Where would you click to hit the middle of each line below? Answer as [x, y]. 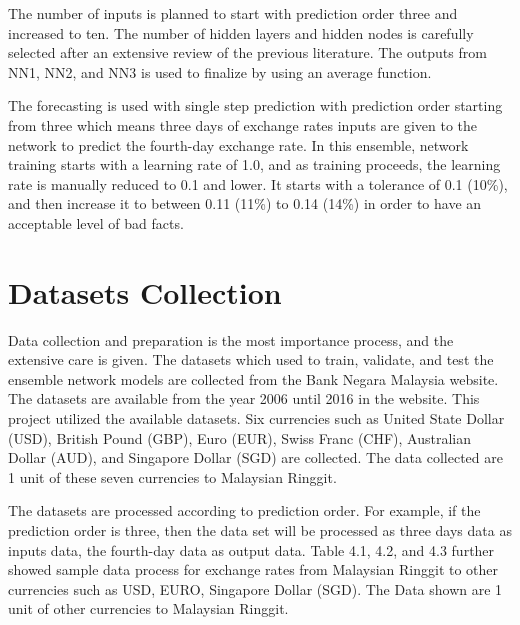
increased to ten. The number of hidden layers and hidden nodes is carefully [241, 32]
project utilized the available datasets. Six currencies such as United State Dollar [256, 418]
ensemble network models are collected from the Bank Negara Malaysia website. [253, 378]
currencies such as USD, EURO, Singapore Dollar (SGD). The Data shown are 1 [255, 588]
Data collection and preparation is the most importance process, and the [231, 339]
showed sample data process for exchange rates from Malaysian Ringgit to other [253, 569]
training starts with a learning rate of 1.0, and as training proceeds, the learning [254, 164]
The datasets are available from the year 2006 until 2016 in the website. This [244, 398]
